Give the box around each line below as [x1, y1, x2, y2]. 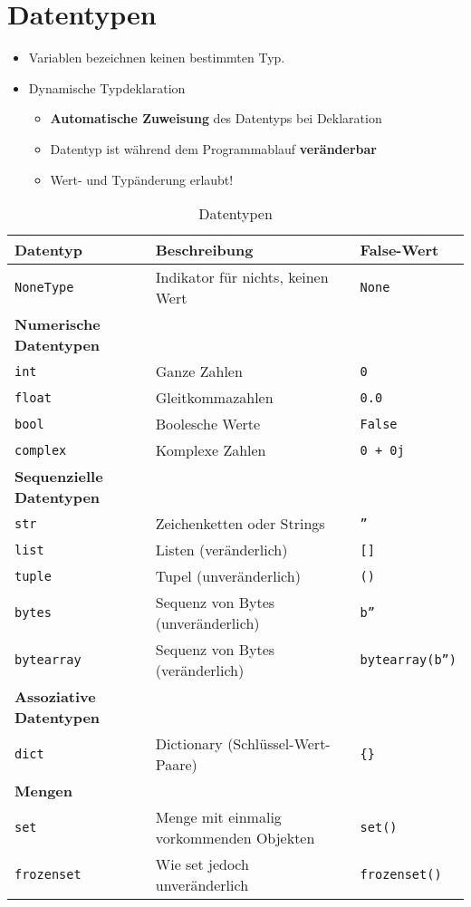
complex [14, 442, 67, 458]
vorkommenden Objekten [155, 827, 315, 849]
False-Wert [360, 239, 439, 261]
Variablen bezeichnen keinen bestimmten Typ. [28, 48, 285, 67]
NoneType [14, 280, 74, 295]
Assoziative [14, 686, 96, 708]
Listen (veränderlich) [155, 539, 288, 561]
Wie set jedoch [155, 854, 249, 875]
